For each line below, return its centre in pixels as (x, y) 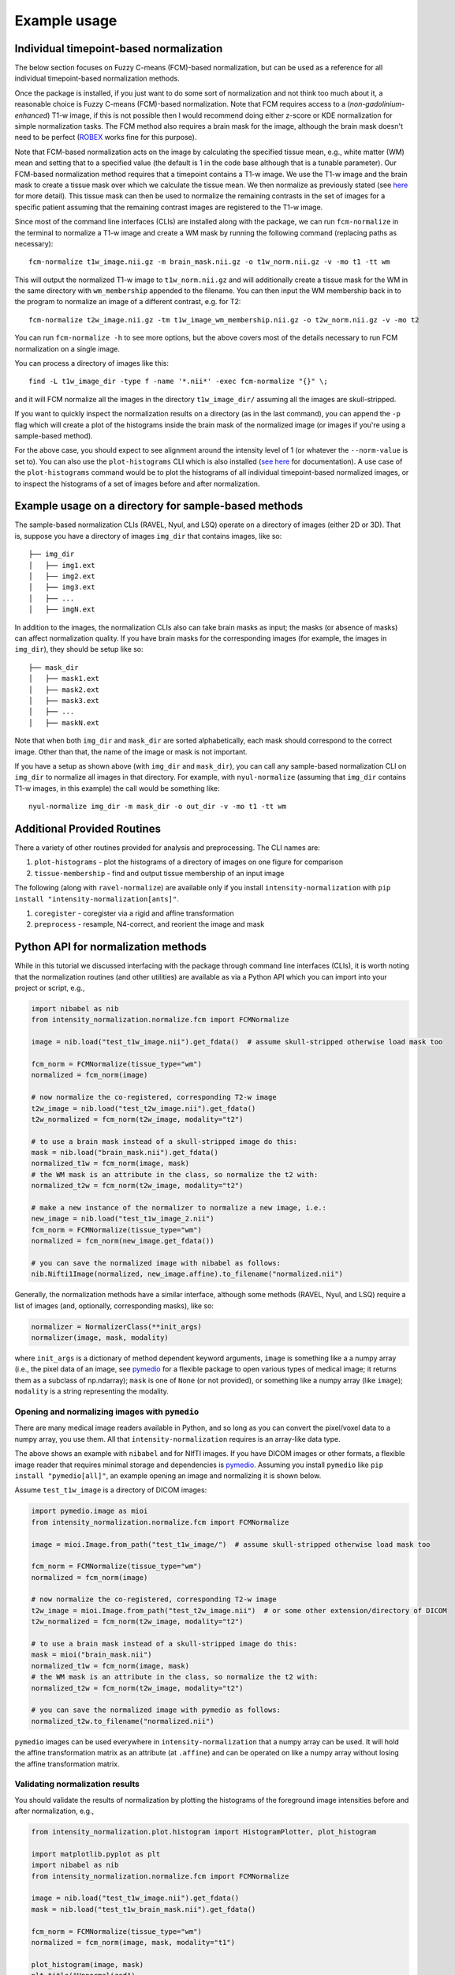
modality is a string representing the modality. (91, 1391)
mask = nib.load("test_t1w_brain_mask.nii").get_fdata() (144, 1909)
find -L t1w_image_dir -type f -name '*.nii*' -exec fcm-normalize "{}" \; (178, 382)
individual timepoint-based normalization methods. (97, 78)
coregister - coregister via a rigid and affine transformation (134, 913)
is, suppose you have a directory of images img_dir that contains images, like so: (148, 536)
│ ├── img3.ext (62, 587)
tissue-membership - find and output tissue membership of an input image (159, 873)
